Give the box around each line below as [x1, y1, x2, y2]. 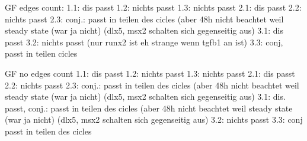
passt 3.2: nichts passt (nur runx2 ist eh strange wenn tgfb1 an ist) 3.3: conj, [5, 35, 283, 48]
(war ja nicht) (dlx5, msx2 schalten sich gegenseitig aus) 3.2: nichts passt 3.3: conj [5, 113, 303, 126]
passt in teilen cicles [5, 47, 78, 60]
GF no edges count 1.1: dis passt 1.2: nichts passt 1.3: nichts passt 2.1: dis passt [5, 67, 295, 79]
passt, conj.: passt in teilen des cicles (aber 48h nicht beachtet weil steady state [5, 101, 293, 114]
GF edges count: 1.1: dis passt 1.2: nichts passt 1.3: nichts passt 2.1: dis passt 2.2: [5, 1, 302, 13]
